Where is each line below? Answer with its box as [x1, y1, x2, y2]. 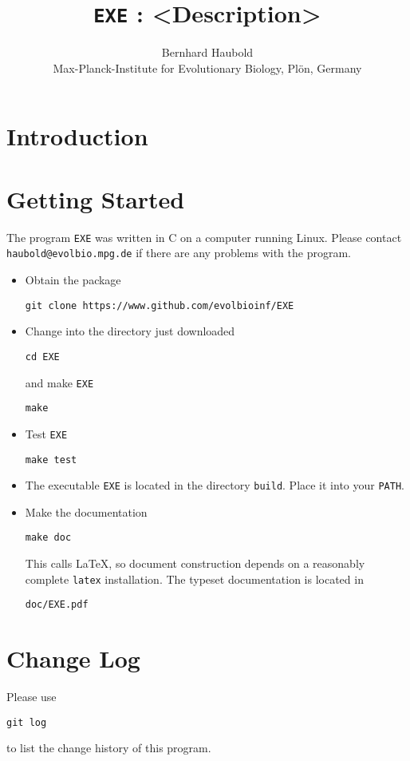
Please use [6, 688, 57, 705]
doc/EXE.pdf [25, 599, 89, 611]
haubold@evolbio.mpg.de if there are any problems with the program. [6, 244, 351, 261]
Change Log [6, 642, 140, 675]
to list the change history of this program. [6, 739, 211, 756]
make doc [25, 532, 72, 544]
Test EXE [25, 425, 68, 442]
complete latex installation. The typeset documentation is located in [25, 570, 364, 587]
